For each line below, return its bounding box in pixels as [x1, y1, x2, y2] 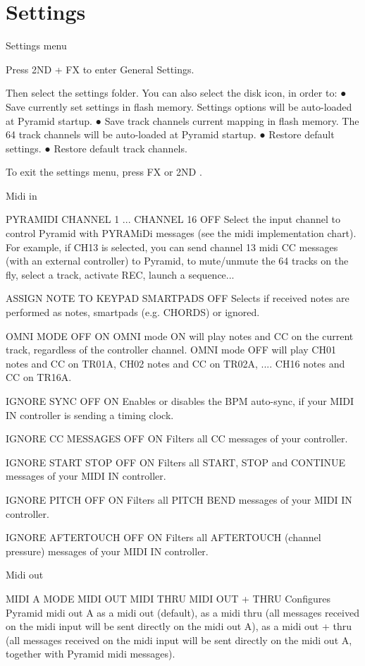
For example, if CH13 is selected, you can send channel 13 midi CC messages [6, 239, 338, 254]
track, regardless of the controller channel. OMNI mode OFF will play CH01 [6, 342, 336, 357]
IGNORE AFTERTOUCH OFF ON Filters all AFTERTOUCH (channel [6, 530, 321, 545]
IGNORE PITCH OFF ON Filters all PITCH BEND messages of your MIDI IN [6, 492, 352, 507]
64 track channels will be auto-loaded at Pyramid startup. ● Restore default [6, 127, 335, 142]
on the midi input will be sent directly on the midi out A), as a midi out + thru [6, 619, 352, 634]
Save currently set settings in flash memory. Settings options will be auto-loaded [6, 99, 352, 114]
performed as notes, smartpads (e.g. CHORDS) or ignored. [6, 305, 260, 320]
